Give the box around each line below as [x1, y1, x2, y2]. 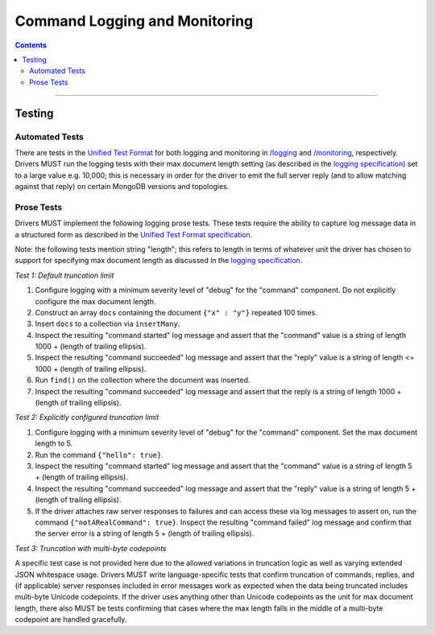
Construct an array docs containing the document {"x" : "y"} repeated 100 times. [35, 307, 318, 317]
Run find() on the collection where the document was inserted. [35, 375, 251, 385]
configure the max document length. [35, 296, 156, 306]
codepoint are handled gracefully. [14, 615, 127, 624]
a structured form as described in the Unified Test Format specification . [14, 229, 253, 239]
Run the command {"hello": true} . [35, 450, 164, 459]
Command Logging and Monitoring [14, 12, 254, 30]
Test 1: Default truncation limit [14, 270, 114, 280]
